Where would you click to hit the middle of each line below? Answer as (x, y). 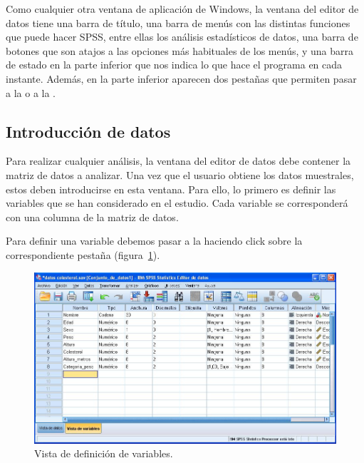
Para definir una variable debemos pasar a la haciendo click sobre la (154, 241)
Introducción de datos (88, 131)
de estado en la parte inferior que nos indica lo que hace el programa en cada (174, 65)
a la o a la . (31, 92)
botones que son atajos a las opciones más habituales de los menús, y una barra (180, 50)
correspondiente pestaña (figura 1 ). (83, 254)
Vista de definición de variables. (104, 453)
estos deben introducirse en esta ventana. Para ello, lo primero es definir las (171, 189)
